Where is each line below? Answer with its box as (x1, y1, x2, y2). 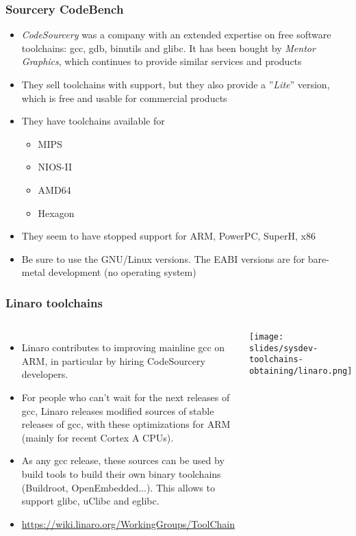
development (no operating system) (48, 265, 196, 279)
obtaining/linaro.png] (249, 366, 353, 377)
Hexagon (38, 205, 75, 220)
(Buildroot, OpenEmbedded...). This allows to (21, 480, 215, 494)
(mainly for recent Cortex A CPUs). (21, 430, 174, 444)
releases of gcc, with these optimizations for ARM (21, 417, 231, 431)
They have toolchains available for (21, 114, 165, 128)
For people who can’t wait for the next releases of (21, 390, 230, 404)
